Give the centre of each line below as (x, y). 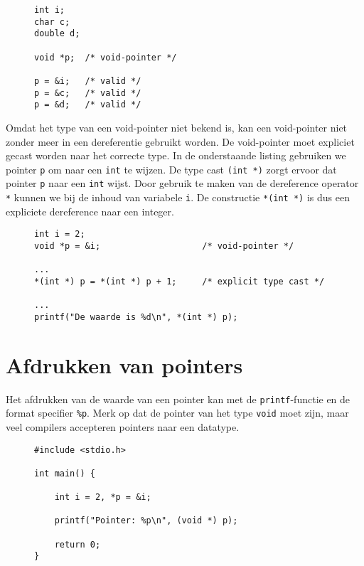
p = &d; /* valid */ (88, 105)
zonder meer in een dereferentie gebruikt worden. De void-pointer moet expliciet (180, 141)
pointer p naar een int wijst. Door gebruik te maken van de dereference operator (182, 183)
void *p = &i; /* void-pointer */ (164, 246)
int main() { (65, 473)
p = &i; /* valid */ (88, 81)
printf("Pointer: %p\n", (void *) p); (146, 521)
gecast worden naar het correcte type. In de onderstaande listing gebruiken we (176, 155)
